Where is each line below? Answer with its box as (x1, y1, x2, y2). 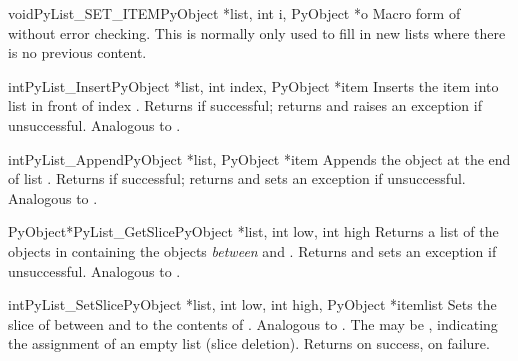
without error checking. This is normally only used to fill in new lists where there (8, 22, 506, 43)
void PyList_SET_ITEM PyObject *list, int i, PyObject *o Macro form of (8, 3, 461, 23)
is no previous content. (8, 42, 147, 63)
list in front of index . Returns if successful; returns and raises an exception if (8, 95, 482, 116)
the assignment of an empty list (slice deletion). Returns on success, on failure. (8, 333, 490, 354)
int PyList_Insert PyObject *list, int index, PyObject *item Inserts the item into (8, 75, 499, 96)
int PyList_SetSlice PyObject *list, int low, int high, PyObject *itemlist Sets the (8, 294, 497, 315)
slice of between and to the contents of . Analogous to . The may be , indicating (8, 313, 498, 334)
